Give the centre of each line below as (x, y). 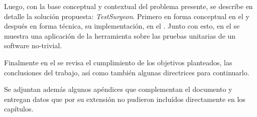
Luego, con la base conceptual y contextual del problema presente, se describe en (128, 6)
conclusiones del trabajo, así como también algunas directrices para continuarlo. (127, 72)
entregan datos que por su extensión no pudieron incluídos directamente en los (125, 99)
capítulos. (19, 109)
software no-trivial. (33, 45)
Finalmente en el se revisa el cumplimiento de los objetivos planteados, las (118, 62)
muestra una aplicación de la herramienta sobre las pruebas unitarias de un (120, 35)
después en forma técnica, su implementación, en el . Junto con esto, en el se (122, 26)
